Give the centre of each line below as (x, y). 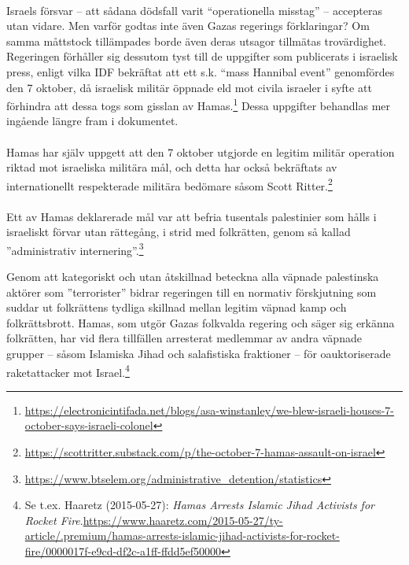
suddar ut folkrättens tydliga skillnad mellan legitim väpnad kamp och (177, 307)
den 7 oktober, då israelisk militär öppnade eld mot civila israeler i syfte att (189, 87)
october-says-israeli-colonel (89, 425)
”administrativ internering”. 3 (75, 249)
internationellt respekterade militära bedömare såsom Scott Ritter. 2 (169, 184)
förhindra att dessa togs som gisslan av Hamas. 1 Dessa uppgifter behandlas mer (199, 104)
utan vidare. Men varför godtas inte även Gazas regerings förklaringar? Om (188, 26)
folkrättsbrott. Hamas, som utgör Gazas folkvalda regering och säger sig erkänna (201, 322)
